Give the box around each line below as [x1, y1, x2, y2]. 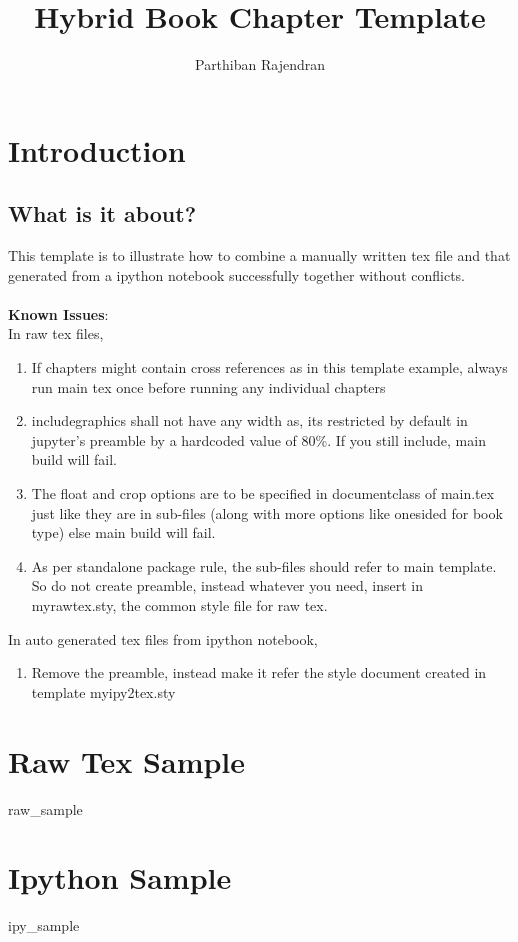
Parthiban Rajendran [194, 54, 326, 75]
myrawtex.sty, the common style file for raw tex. [31, 595, 328, 616]
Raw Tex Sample [8, 740, 246, 781]
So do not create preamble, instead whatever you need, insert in [31, 575, 423, 596]
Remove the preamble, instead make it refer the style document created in [31, 662, 487, 683]
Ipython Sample [8, 857, 232, 898]
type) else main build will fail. [31, 522, 216, 543]
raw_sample [8, 798, 83, 819]
